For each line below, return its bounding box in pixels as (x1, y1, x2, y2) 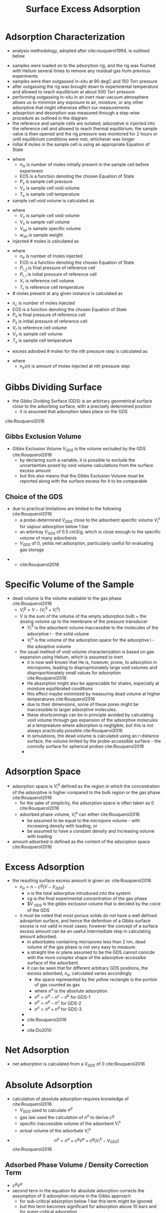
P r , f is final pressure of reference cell (19, 265, 95, 272)
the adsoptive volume (27, 643, 71, 649)
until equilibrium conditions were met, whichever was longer (12, 136, 135, 142)
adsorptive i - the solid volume (27, 631, 89, 637)
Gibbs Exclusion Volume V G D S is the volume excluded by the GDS (12, 445, 146, 453)
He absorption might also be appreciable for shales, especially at (27, 680, 160, 686)
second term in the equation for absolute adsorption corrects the (12, 1187, 145, 1193)
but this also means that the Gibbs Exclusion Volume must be (19, 473, 144, 479)
